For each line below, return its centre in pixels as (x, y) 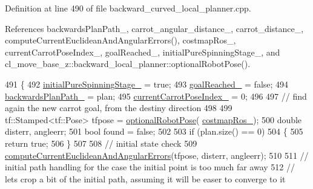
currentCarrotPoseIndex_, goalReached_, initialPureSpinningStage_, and (143, 52)
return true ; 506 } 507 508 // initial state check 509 (101, 143)
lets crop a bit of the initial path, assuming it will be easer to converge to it (145, 178)
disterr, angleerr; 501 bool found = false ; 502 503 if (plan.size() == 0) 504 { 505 (154, 131)
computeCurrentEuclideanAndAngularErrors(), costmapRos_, (120, 40)
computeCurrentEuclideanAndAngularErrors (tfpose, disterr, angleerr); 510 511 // (157, 155)
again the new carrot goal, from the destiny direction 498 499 (119, 108)
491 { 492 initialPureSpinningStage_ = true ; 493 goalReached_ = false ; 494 (147, 84)
